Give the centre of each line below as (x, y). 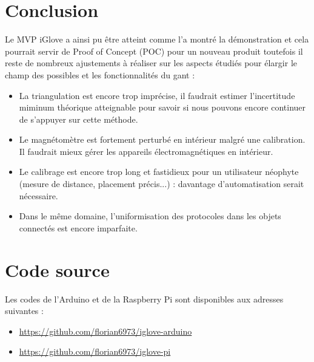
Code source (57, 269)
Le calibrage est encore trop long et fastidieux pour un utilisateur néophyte (159, 172)
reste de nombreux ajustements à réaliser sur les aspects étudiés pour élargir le (151, 63)
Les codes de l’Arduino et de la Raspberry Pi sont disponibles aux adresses (144, 299)
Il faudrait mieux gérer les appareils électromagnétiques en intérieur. (146, 151)
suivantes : (24, 311)
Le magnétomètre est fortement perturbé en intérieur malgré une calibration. (162, 139)
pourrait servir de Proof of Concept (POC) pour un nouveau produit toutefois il (154, 51)
